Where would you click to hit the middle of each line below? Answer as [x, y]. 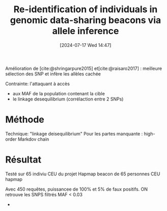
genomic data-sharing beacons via [86, 20]
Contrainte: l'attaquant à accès [38, 84]
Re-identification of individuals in [86, 9]
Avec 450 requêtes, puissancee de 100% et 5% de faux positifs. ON [77, 189]
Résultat [23, 160]
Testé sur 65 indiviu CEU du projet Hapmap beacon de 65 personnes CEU [83, 174]
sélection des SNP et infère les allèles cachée [53, 74]
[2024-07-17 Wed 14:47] [86, 45]
